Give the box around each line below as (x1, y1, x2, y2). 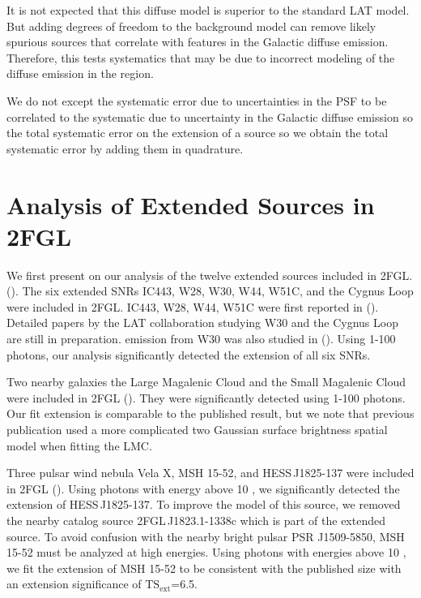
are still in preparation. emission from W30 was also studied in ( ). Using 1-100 (6, 330, 396, 347)
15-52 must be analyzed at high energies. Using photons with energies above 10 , (6, 544, 406, 561)
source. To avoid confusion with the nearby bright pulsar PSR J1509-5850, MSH (6, 527, 405, 544)
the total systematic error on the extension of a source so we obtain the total (6, 124, 389, 141)
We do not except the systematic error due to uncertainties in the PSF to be (6, 92, 387, 109)
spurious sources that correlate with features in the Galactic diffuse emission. (6, 33, 389, 50)
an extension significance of (6, 575, 142, 592)
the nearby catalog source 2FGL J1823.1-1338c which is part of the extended (6, 511, 385, 528)
